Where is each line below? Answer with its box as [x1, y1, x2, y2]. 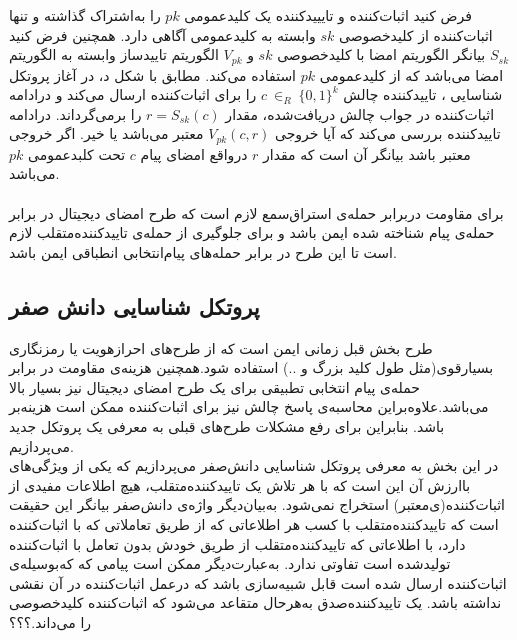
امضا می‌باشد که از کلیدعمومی [319, 64, 504, 85]
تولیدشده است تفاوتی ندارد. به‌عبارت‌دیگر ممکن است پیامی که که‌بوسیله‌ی [9, 553, 451, 574]
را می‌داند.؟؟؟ [9, 611, 92, 632]
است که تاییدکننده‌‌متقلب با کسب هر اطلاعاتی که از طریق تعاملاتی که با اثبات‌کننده [9, 513, 499, 534]
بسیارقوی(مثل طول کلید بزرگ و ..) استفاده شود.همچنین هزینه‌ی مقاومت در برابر [9, 357, 494, 378]
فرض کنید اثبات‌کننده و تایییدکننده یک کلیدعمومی [184, 5, 472, 25]
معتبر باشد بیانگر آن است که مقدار [263, 143, 471, 164]
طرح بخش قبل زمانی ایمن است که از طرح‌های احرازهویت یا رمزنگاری [9, 337, 433, 358]
